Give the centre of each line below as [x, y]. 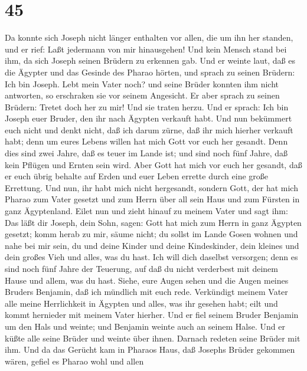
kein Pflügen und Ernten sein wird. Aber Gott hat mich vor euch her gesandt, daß [153, 164]
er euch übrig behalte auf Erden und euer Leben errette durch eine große [136, 176]
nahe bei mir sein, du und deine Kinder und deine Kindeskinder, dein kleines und [152, 245]
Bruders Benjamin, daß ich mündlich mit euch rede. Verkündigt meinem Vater [146, 292]
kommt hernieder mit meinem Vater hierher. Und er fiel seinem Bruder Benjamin [152, 315]
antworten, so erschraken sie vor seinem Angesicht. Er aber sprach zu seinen [142, 95]
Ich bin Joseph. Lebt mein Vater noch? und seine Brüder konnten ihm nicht [142, 83]
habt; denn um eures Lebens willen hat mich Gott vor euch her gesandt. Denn [146, 141]
